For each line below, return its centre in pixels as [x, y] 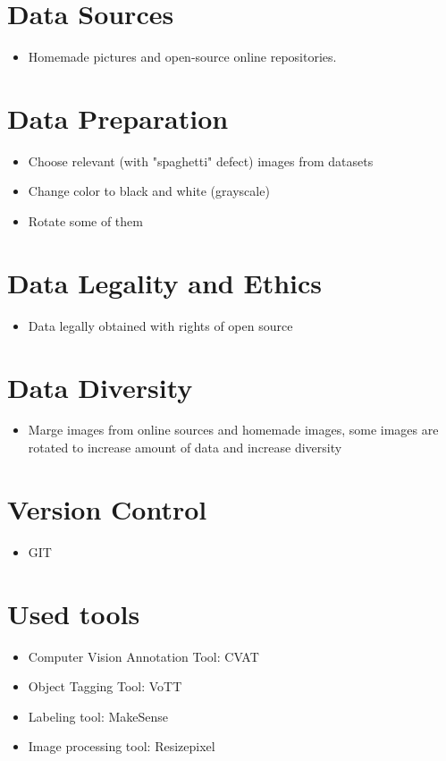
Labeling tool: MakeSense [98, 716]
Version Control [107, 508]
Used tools [74, 613]
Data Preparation [118, 118]
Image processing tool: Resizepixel [122, 746]
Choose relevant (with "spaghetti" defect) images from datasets [201, 161]
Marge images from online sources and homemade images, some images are [233, 430]
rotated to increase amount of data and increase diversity [185, 448]
